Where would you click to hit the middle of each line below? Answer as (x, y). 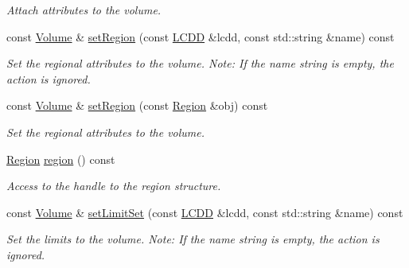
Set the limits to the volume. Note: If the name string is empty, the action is (193, 239)
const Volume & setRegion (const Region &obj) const (137, 105)
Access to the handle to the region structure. (114, 186)
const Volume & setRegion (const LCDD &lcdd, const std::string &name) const (201, 36)
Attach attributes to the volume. (84, 10)
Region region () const (61, 159)
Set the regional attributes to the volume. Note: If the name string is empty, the (200, 63)
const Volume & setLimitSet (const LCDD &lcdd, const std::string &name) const (205, 212)
